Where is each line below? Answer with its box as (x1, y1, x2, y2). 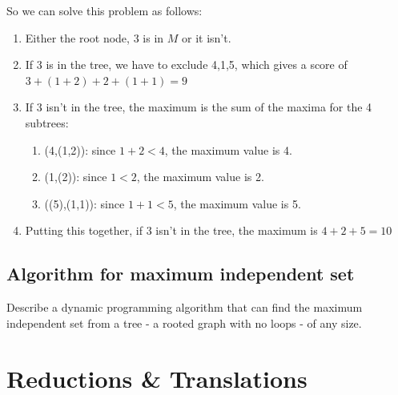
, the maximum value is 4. (164, 141, 292, 158)
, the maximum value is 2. (136, 168, 264, 185)
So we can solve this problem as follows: (6, 2, 203, 18)
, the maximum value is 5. (173, 195, 301, 212)
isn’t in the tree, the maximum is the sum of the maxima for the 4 (46, 99, 372, 115)
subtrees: (25, 114, 69, 131)
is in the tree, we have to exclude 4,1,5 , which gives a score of (46, 56, 348, 73)
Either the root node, (25, 29, 130, 46)
